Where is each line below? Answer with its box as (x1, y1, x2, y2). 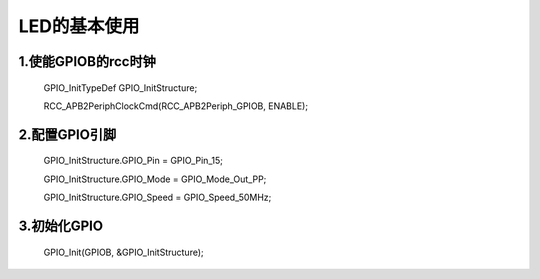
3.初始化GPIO (18, 217, 104, 234)
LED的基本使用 (18, 15, 140, 37)
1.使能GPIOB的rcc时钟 (18, 53, 157, 70)
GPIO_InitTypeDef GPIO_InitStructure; (43, 81, 198, 94)
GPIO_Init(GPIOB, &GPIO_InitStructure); (43, 246, 204, 258)
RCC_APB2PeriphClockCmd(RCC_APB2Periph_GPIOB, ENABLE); (43, 100, 309, 112)
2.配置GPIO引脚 (18, 126, 117, 143)
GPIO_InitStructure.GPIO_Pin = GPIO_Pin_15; (43, 155, 224, 167)
